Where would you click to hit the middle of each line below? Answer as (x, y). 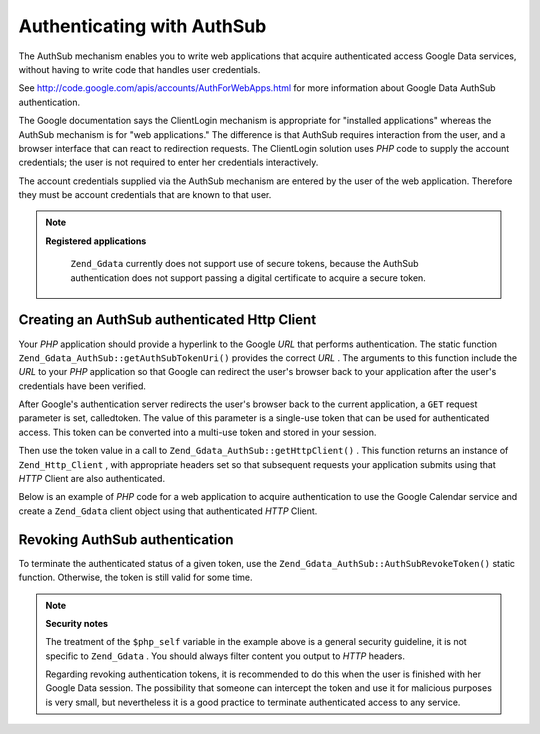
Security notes (77, 623)
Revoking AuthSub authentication (126, 539)
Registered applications (96, 241)
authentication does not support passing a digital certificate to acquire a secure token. (248, 277)
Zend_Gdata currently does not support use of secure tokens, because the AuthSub (244, 264)
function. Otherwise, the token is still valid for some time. (136, 577)
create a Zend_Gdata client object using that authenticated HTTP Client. (168, 511)
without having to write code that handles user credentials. (139, 69)
